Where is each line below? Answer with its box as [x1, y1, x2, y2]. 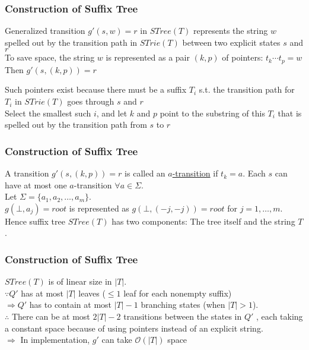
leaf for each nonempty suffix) [123, 286, 232, 299]
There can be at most [11, 310, 90, 323]
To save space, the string [5, 51, 95, 64]
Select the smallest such [5, 106, 91, 119]
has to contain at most [29, 298, 112, 311]
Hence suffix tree [5, 215, 65, 227]
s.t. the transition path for [199, 83, 295, 96]
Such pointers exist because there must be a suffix [5, 83, 187, 96]
